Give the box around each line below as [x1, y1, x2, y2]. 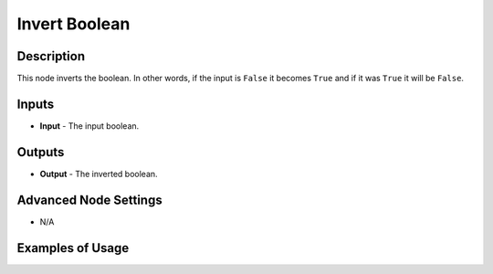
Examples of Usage [16, 240, 130, 256]
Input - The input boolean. [39, 120, 140, 132]
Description [16, 48, 86, 64]
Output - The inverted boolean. [39, 168, 159, 179]
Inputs [16, 96, 55, 111]
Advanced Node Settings [16, 192, 163, 207]
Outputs [16, 144, 65, 160]
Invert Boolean [16, 14, 131, 34]
